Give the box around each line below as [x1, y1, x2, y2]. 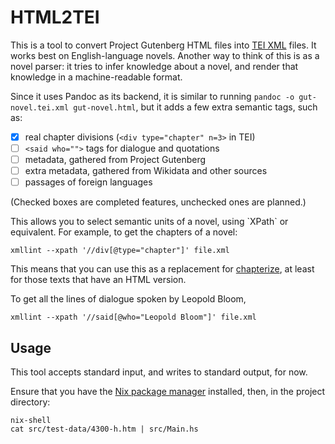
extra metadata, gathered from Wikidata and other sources [24, 165, 268, 177]
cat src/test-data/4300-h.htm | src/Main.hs [10, 424, 199, 435]
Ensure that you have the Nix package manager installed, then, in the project [10, 386, 326, 398]
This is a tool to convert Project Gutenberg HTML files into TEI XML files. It [10, 39, 317, 51]
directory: [10, 396, 51, 408]
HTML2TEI [10, 6, 100, 29]
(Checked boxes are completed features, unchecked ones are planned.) [10, 196, 307, 208]
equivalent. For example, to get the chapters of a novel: [10, 226, 238, 238]
